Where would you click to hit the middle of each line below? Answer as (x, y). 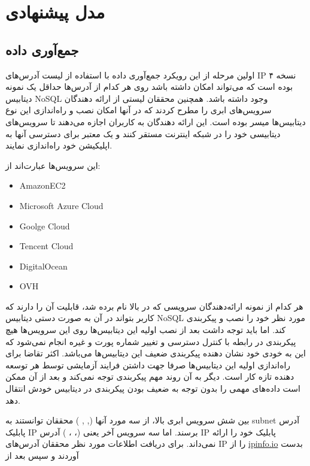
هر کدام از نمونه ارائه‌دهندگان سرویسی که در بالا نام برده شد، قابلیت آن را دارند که (154, 306)
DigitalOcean (43, 266)
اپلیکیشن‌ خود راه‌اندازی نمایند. (59, 145)
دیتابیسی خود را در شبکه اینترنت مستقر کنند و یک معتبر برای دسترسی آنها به (143, 133)
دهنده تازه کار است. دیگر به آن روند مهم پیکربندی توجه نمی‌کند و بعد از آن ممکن (150, 376)
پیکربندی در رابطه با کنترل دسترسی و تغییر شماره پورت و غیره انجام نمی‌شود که (151, 341)
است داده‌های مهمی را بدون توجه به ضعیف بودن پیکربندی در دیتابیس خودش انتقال (153, 388)
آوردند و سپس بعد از (42, 456)
